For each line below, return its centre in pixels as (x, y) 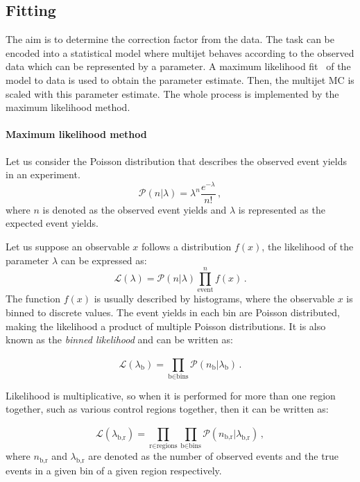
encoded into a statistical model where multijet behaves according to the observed (180, 52)
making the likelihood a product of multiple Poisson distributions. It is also (166, 326)
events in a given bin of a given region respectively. (114, 470)
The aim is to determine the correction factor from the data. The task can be (170, 39)
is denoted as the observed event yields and (135, 209)
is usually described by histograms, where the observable (214, 299)
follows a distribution (186, 247)
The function (33, 299)
